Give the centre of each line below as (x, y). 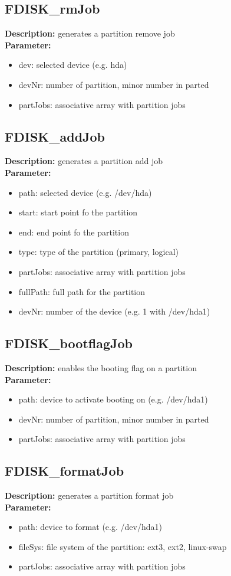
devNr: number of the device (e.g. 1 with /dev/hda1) (114, 311)
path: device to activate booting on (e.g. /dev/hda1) (113, 399)
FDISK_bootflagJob (69, 343)
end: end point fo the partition (74, 232)
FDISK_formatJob (65, 471)
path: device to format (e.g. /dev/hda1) (90, 527)
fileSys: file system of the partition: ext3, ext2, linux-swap (123, 546)
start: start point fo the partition (78, 212)
